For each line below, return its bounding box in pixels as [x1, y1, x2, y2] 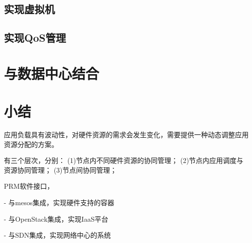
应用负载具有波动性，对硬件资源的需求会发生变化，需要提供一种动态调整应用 [4, 130, 249, 140]
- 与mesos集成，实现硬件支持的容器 [4, 197, 115, 208]
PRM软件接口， [4, 181, 54, 191]
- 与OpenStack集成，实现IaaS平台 [4, 213, 108, 224]
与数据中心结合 [4, 63, 100, 83]
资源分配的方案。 [4, 139, 58, 149]
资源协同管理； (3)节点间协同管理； [4, 164, 117, 175]
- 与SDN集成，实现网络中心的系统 [4, 230, 111, 240]
